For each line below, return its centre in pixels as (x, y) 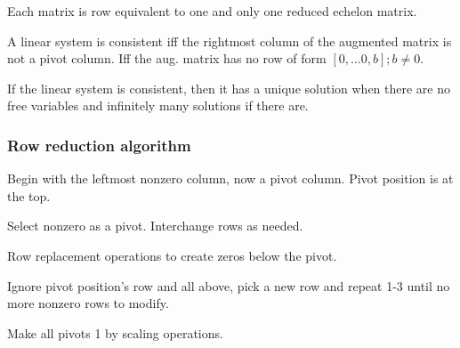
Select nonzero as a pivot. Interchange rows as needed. (155, 226)
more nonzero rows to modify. (88, 303)
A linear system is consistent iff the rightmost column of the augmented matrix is (230, 40)
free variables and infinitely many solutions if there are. (158, 105)
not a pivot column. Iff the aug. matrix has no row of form (167, 58)
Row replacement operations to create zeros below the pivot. (172, 255)
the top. (29, 195)
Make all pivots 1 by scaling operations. (115, 332)
